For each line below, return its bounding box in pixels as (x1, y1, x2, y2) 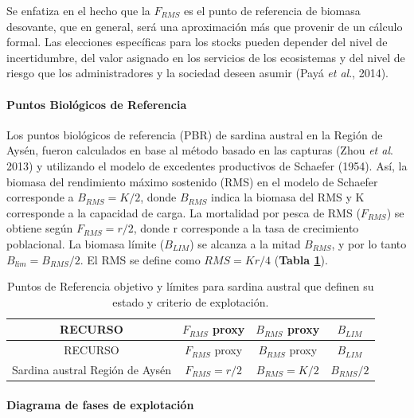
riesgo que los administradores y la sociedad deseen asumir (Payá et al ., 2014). (6, 64, 389, 81)
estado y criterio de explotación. (112, 293, 269, 310)
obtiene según (6, 220, 73, 236)
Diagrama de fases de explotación (6, 396, 194, 412)
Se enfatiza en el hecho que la (6, 2, 150, 18)
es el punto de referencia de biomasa (183, 2, 361, 18)
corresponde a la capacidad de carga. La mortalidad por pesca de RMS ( (6, 204, 361, 221)
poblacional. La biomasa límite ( (6, 235, 165, 252)
